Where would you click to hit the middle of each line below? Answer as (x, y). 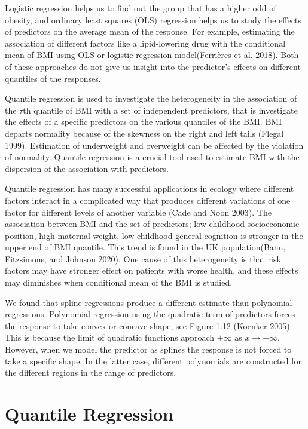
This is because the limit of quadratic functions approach (110, 337)
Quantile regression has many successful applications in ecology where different (150, 189)
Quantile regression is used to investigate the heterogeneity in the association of (151, 98)
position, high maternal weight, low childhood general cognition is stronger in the (154, 235)
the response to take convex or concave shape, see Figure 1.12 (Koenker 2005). (149, 325)
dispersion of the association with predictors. (87, 168)
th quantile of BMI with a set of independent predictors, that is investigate (160, 110)
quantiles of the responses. (53, 78)
